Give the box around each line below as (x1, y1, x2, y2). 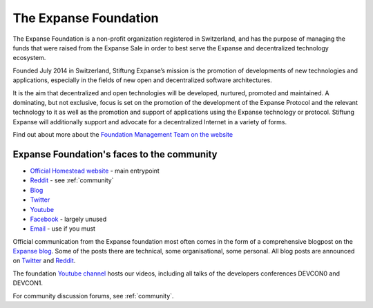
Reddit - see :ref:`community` (30, 176, 114, 184)
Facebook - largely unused (30, 215, 107, 223)
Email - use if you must (30, 224, 96, 233)
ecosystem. (12, 54, 46, 62)
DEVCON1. (12, 279, 43, 287)
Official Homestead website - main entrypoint (30, 166, 160, 175)
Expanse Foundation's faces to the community (12, 148, 218, 160)
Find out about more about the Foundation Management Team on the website (12, 131, 233, 139)
